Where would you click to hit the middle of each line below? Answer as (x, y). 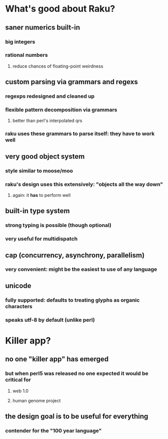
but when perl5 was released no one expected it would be (77, 374)
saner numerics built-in (43, 27)
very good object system (45, 156)
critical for (18, 380)
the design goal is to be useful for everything (77, 416)
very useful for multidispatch (41, 239)
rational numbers (27, 55)
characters (19, 306)
